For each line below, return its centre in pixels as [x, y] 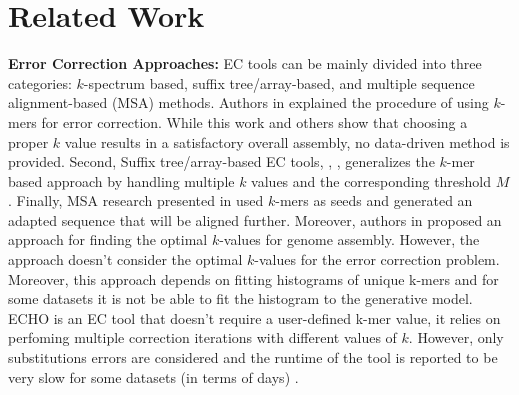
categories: [40, 82]
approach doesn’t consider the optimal [125, 259]
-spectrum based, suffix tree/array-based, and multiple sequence [279, 82]
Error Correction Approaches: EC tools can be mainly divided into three [245, 63]
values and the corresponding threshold [371, 180]
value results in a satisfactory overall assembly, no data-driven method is [287, 141]
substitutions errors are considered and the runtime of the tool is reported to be [253, 357]
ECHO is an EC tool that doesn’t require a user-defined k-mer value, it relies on [254, 317]
